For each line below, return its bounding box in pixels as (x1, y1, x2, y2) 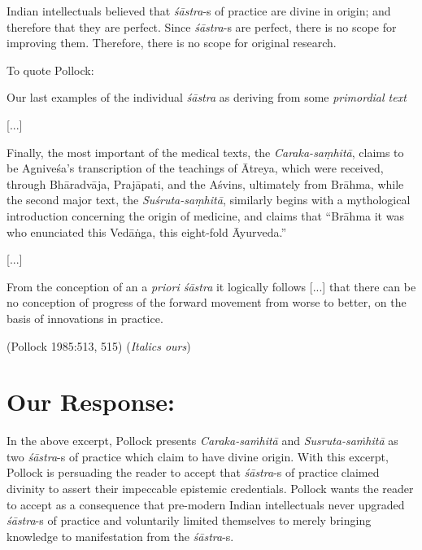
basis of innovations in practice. (7, 309, 163, 326)
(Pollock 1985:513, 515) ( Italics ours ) (7, 337, 191, 354)
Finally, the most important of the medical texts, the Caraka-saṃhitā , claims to (7, 143, 404, 160)
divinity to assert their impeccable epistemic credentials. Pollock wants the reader (7, 480, 414, 496)
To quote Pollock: (7, 61, 94, 78)
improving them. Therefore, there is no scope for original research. (7, 34, 337, 51)
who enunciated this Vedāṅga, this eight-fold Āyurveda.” (7, 223, 287, 240)
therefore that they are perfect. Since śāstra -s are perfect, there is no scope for (7, 18, 397, 35)
